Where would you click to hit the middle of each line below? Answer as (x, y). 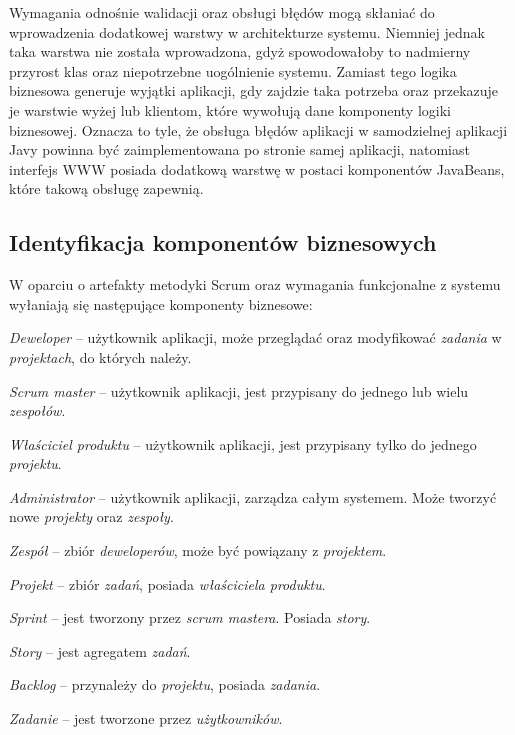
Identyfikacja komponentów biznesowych (223, 242)
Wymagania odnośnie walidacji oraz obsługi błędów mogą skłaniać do (222, 12)
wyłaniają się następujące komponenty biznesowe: (161, 303)
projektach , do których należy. (100, 356)
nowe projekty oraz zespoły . (91, 516)
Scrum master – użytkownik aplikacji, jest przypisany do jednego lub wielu (239, 390)
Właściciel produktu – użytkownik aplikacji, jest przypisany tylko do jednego (243, 443)
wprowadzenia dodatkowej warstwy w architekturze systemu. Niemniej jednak (247, 31)
